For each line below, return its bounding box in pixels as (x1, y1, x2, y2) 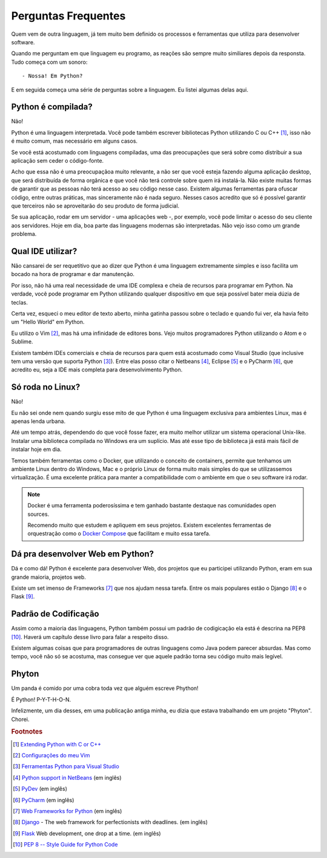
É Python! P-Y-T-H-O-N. (11, 695, 71, 703)
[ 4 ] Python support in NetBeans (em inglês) (13, 774, 122, 781)
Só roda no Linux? (11, 382, 81, 393)
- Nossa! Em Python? (22, 73, 83, 79)
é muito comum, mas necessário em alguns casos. (11, 137, 138, 145)
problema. (11, 231, 37, 238)
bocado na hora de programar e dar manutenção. (11, 271, 135, 278)
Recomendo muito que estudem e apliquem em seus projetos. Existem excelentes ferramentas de (27, 521, 272, 529)
